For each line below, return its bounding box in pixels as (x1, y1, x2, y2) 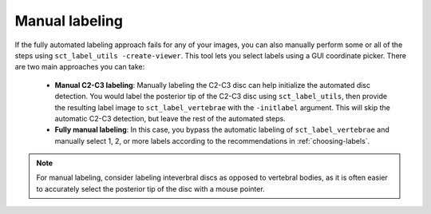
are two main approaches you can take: (14, 62, 145, 72)
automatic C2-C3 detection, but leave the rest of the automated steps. (54, 113, 287, 123)
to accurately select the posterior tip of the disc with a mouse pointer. (36, 184, 265, 193)
